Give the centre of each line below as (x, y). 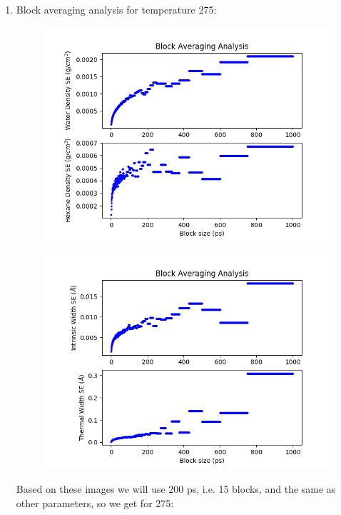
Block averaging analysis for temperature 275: (116, 9)
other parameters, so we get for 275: (95, 502)
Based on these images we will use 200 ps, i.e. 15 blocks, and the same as (176, 489)
